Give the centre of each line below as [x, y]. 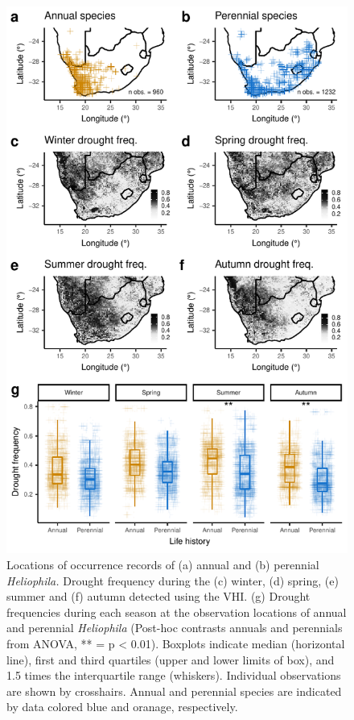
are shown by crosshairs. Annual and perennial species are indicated [174, 691]
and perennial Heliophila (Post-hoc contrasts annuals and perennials [175, 628]
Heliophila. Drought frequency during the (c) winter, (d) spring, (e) [173, 580]
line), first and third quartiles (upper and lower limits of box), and [171, 659]
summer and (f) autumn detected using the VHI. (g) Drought [158, 596]
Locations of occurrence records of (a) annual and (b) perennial [163, 564]
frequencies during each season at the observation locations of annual [177, 612]
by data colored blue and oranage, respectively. [122, 707]
